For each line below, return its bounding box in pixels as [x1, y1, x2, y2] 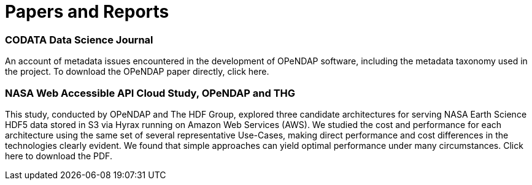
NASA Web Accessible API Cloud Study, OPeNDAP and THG [5, 86, 296, 99]
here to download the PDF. [5, 150, 112, 161]
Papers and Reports [5, 1, 169, 22]
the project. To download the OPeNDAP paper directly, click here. [5, 66, 269, 77]
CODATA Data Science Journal [5, 33, 153, 46]
